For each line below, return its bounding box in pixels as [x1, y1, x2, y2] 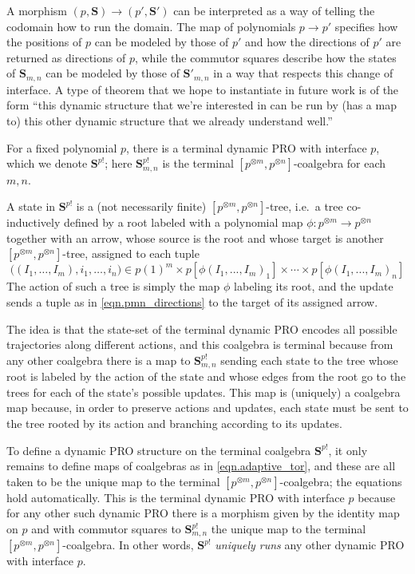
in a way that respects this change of [213, 65, 393, 81]
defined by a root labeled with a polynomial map [63, 214, 303, 231]
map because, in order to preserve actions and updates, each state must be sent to [6, 399, 409, 416]
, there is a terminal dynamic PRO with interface [126, 139, 367, 156]
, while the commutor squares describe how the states [134, 49, 397, 65]
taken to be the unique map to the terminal [6, 473, 220, 489]
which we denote [6, 155, 88, 172]
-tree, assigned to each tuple [62, 245, 200, 262]
